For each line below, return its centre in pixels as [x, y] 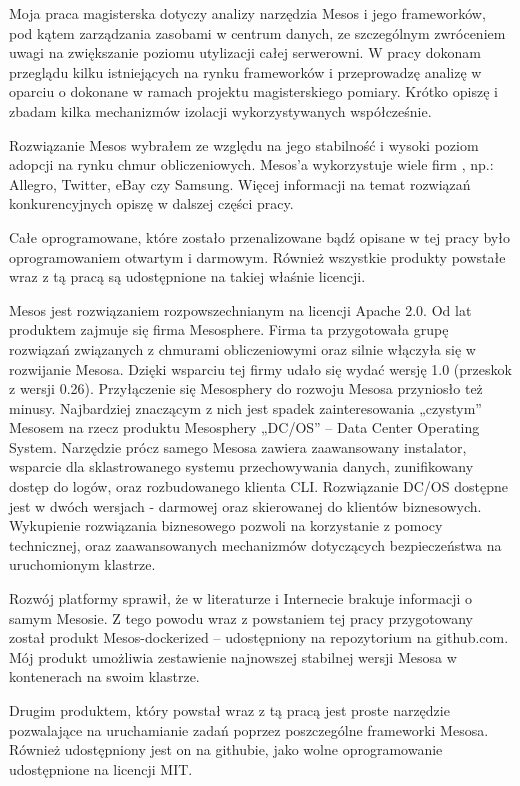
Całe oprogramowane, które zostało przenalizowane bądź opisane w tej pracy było [259, 236]
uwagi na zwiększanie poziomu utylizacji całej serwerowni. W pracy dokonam [245, 52]
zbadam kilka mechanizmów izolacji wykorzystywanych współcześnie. [220, 110]
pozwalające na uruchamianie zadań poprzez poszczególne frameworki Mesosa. [249, 729]
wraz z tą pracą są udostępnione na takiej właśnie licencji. [187, 276]
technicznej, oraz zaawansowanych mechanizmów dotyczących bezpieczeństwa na [255, 544]
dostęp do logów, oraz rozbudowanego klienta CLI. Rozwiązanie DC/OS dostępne [258, 486]
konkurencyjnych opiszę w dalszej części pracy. [151, 203]
